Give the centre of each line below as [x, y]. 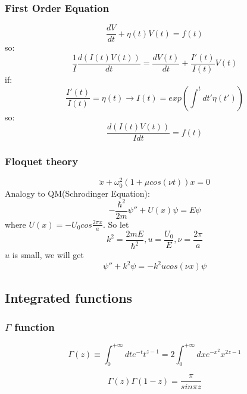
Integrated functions [69, 297]
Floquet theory [42, 161]
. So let [116, 224]
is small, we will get [48, 255]
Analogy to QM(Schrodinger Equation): [77, 193]
